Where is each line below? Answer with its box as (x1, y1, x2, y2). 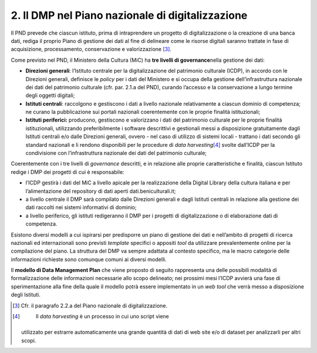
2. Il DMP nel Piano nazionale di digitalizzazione (11, 9, 248, 22)
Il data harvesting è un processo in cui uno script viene (35, 313, 170, 320)
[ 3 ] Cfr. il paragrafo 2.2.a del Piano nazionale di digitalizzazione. (12, 302, 167, 309)
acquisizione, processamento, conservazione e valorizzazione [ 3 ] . (11, 46, 171, 53)
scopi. (21, 337, 36, 344)
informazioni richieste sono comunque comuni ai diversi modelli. (11, 255, 167, 263)
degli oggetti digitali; (25, 92, 75, 99)
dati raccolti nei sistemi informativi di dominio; (25, 204, 137, 211)
